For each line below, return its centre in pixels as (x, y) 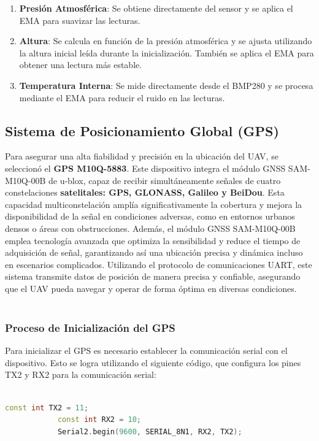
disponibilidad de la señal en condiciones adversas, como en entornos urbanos (150, 216)
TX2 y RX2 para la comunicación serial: (81, 374)
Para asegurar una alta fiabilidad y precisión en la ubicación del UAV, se (142, 156)
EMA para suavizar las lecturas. (80, 20)
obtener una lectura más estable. (81, 65)
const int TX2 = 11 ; (47, 408)
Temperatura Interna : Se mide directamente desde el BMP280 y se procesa (166, 85)
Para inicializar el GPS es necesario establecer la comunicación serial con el (146, 351)
